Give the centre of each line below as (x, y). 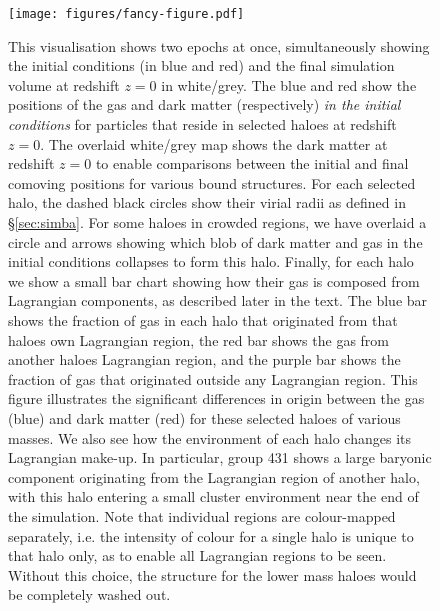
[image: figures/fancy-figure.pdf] (126, 14)
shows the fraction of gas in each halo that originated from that (203, 319)
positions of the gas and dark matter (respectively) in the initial (204, 104)
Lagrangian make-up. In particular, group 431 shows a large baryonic (220, 457)
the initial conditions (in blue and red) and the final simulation (201, 65)
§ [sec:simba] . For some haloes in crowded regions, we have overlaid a (217, 222)
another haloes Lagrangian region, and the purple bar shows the (204, 359)
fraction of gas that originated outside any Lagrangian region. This (213, 378)
